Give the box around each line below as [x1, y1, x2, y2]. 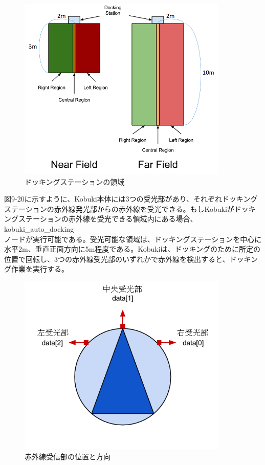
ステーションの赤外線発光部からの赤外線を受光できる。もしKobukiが [4, 203, 234, 214]
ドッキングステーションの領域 [25, 176, 125, 187]
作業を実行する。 [11, 263, 69, 274]
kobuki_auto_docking [4, 223, 74, 234]
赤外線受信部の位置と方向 [25, 451, 111, 461]
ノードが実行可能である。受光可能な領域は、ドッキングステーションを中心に [4, 233, 262, 244]
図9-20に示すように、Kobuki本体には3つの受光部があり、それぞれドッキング [4, 193, 258, 204]
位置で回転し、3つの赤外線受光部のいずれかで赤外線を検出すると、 [4, 253, 230, 264]
